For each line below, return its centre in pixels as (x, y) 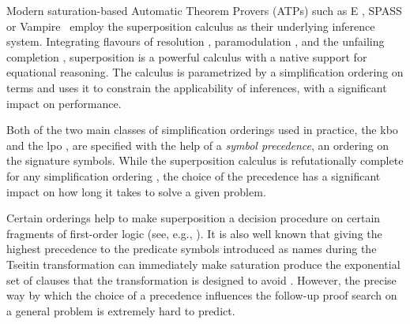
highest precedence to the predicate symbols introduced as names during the (192, 249)
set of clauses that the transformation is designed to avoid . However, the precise (201, 279)
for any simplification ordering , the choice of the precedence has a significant (194, 175)
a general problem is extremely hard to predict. (121, 310)
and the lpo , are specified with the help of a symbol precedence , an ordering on (198, 145)
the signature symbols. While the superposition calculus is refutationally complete (205, 160)
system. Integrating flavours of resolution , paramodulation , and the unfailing (196, 41)
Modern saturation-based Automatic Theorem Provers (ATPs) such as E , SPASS (204, 10)
